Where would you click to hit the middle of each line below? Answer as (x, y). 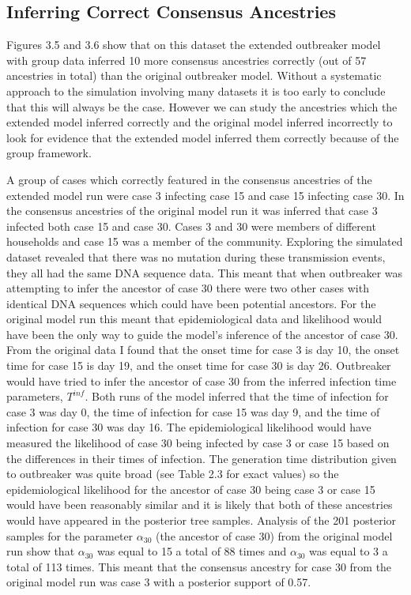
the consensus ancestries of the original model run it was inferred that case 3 (192, 211)
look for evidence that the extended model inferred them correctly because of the (203, 137)
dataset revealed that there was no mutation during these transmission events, (196, 256)
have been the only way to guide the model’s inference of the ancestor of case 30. (202, 334)
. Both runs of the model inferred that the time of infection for (237, 396)
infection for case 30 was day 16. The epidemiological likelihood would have (189, 427)
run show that (41, 551)
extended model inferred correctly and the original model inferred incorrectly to (200, 122)
